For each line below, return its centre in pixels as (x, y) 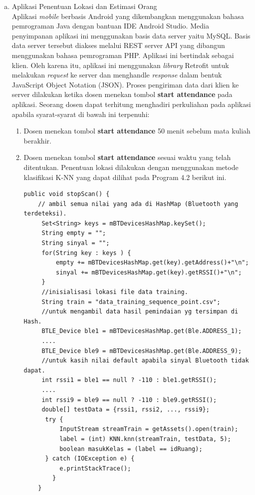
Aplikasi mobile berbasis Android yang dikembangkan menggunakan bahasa (128, 16)
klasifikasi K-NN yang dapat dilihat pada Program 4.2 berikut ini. (125, 177)
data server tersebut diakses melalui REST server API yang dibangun (118, 45)
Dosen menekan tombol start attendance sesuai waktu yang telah (127, 157)
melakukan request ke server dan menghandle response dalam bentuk (117, 75)
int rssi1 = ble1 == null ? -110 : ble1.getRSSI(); (129, 380)
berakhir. (37, 140)
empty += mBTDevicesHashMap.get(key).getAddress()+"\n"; (152, 263)
